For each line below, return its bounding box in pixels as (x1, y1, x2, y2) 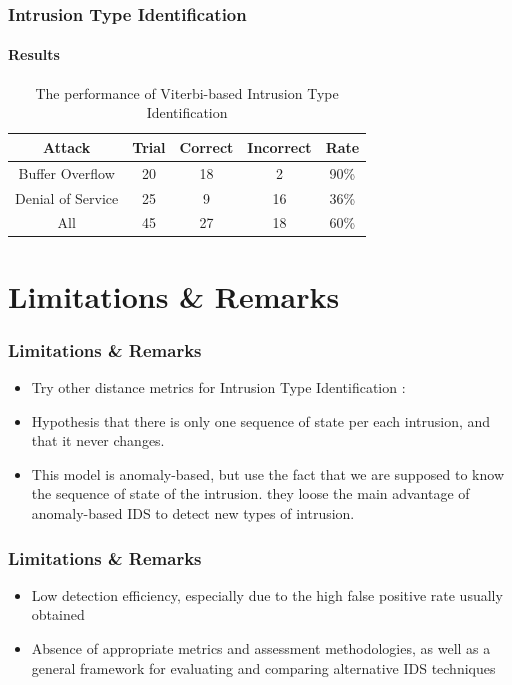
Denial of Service (15, 187, 119, 208)
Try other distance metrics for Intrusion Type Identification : (31, 377, 406, 398)
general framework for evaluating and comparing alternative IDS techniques (31, 657, 496, 678)
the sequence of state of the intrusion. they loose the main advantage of (31, 483, 470, 504)
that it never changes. (31, 430, 165, 451)
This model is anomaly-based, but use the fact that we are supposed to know (31, 463, 504, 484)
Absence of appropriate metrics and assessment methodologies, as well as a (31, 638, 491, 659)
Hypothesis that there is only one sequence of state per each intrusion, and (31, 410, 491, 431)
